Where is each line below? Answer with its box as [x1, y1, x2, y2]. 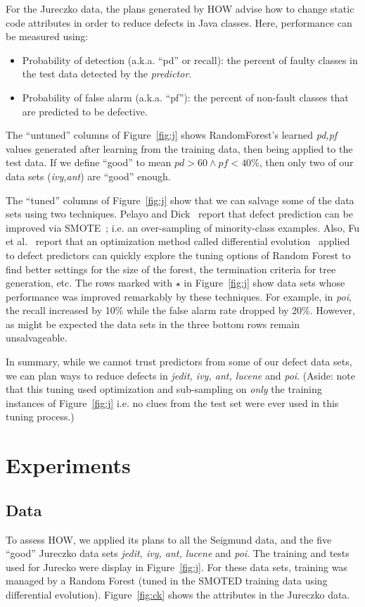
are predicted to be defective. [22, 104, 148, 118]
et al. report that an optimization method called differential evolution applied [6, 234, 350, 249]
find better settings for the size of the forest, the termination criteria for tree [6, 261, 336, 276]
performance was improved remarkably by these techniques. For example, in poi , [6, 289, 352, 303]
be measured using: [6, 29, 89, 44]
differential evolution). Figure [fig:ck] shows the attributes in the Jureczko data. [6, 587, 350, 601]
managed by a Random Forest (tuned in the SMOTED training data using [6, 573, 328, 588]
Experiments [6, 451, 131, 480]
